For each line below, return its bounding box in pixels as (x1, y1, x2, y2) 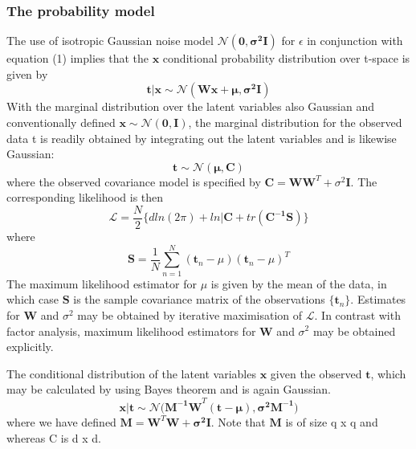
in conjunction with (307, 32, 403, 49)
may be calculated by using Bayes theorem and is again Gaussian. (6, 381, 331, 398)
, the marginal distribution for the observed (188, 114, 402, 130)
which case (6, 291, 59, 308)
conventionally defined (6, 114, 116, 130)
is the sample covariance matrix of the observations (73, 291, 325, 308)
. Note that (210, 413, 266, 430)
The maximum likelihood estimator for (6, 275, 197, 292)
